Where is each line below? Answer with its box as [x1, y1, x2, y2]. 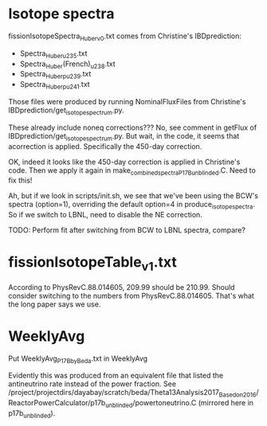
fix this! [8, 176, 33, 186]
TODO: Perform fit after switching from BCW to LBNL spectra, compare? [8, 225, 245, 235]
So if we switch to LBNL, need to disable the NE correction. [8, 210, 203, 220]
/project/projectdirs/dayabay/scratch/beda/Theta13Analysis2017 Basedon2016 [8, 388, 257, 399]
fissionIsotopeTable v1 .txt [8, 253, 177, 274]
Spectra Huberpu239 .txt [19, 69, 92, 80]
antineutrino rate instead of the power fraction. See [8, 379, 177, 389]
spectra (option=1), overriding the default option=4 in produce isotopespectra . [8, 200, 255, 211]
